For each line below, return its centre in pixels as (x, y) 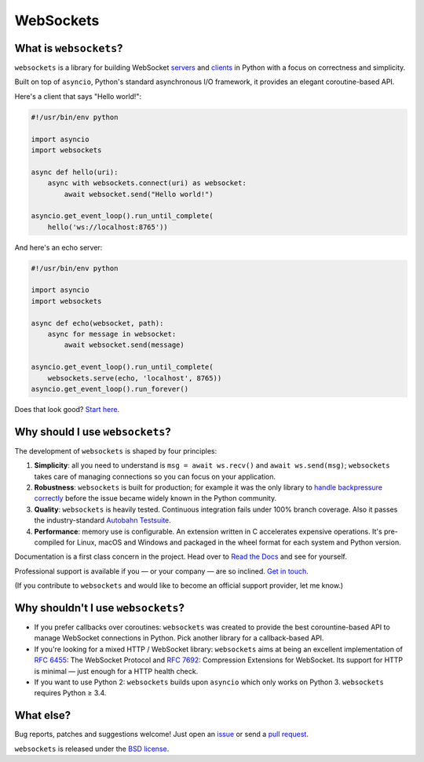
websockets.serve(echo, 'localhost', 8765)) (135, 378)
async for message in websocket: (112, 334)
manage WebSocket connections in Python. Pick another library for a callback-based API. (179, 638)
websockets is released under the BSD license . (92, 749)
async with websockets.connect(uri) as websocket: (147, 183)
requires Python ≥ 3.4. (70, 693)
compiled (49, 542)
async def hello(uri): (75, 172)
